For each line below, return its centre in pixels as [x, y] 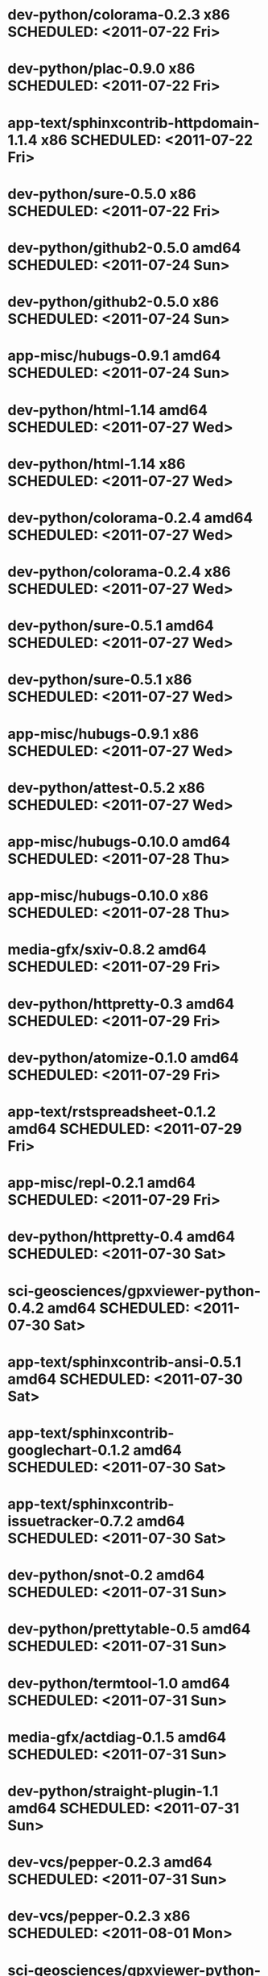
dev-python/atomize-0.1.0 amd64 [123, 1058]
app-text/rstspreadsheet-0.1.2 [112, 1112]
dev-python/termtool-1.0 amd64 [119, 1683]
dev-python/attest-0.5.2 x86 [107, 788]
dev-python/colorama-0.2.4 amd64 [130, 518]
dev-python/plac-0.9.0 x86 [101, 69]
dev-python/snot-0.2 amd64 [106, 1575]
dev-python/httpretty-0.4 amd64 [122, 1237]
